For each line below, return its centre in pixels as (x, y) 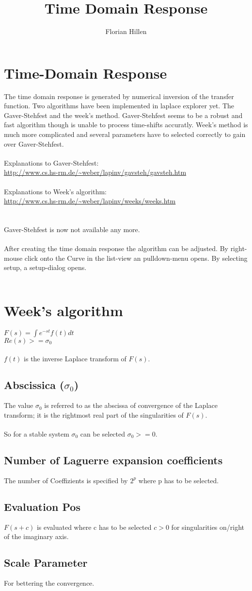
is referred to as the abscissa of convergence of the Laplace (131, 405)
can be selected (103, 433)
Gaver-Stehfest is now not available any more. (72, 229)
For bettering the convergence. (49, 583)
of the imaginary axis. (36, 536)
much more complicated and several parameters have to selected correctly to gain (125, 134)
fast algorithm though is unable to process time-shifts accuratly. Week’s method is (126, 125)
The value (19, 405)
